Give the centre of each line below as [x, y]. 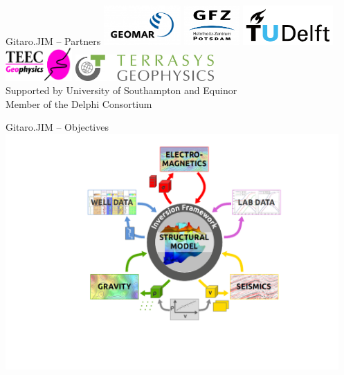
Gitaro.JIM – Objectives [57, 127]
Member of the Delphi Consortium [79, 103]
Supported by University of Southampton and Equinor [121, 90]
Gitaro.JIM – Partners [53, 40]
